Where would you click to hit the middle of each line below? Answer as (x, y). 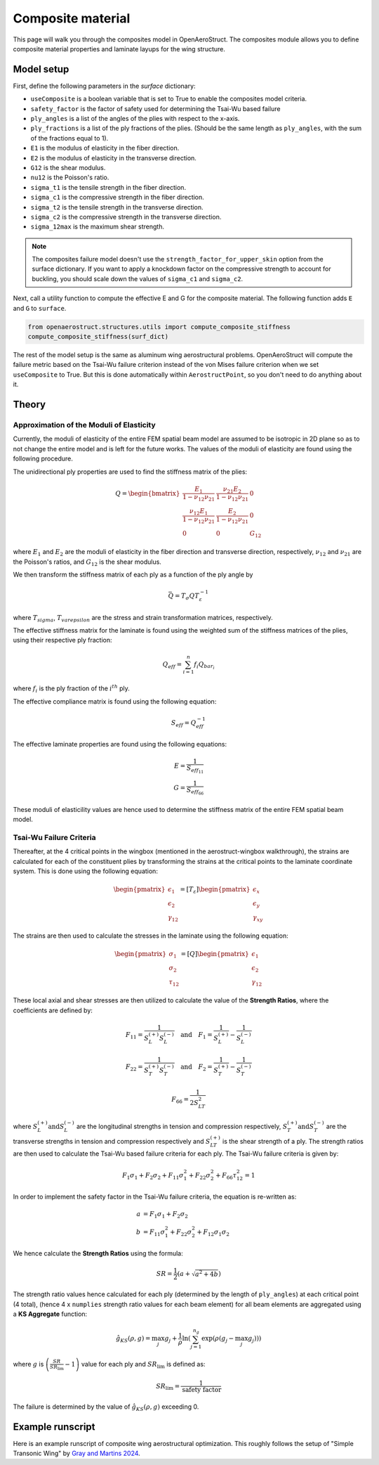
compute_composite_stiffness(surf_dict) (98, 337)
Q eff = (172, 665)
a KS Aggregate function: (50, 1314)
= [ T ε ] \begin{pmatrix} (215, 890)
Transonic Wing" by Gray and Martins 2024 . (77, 1453)
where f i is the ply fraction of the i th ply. (71, 689)
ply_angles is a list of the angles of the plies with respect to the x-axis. (135, 119)
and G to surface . (40, 308)
